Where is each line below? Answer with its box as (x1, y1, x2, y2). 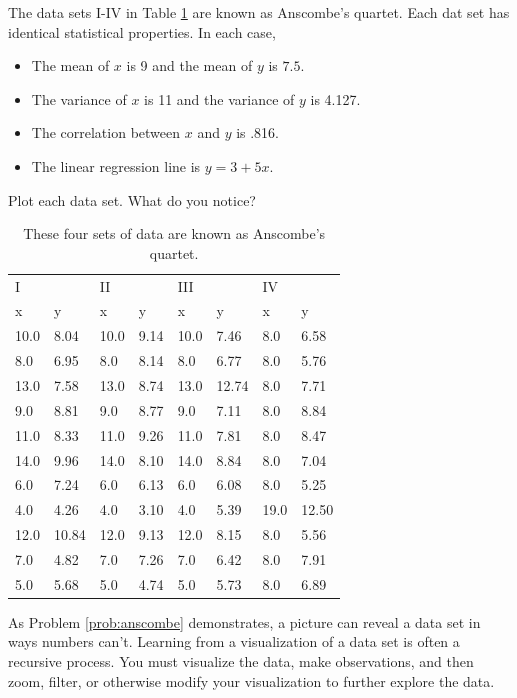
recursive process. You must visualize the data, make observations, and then (8, 651, 474, 671)
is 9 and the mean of (126, 55, 253, 76)
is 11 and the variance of (144, 88, 295, 109)
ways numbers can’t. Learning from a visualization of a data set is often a (8, 631, 460, 652)
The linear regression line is (31, 155, 201, 176)
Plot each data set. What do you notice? (8, 189, 256, 210)
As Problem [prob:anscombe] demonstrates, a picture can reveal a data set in (8, 611, 481, 632)
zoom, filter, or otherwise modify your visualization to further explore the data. (8, 670, 495, 691)
